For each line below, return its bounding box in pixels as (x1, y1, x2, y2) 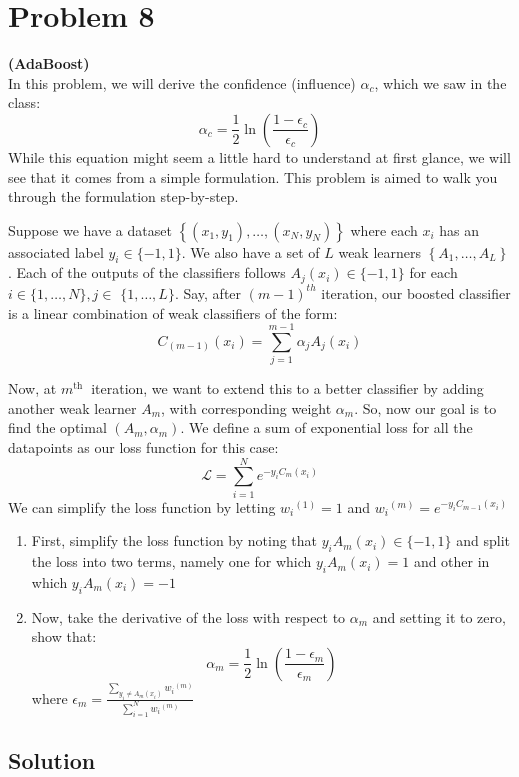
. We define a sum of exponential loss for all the (180, 417, 473, 438)
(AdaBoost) (8, 53, 90, 74)
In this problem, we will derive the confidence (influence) (8, 72, 356, 93)
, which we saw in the (374, 72, 507, 93)
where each (350, 219, 418, 240)
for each (409, 262, 458, 283)
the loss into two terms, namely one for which (31, 551, 312, 572)
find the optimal (8, 417, 107, 438)
